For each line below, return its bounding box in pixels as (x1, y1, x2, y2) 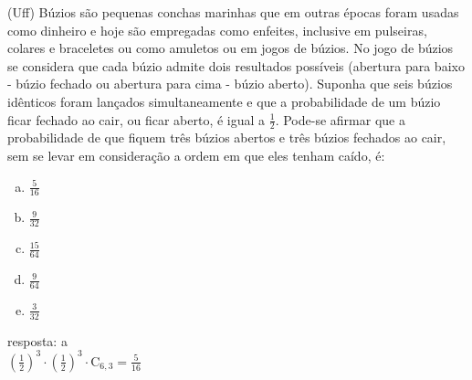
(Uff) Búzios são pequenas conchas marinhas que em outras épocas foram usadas (7, 3, 459, 21)
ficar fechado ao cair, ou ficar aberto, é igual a (7, 110, 266, 129)
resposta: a (7, 331, 68, 350)
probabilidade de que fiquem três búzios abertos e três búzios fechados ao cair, (7, 128, 446, 147)
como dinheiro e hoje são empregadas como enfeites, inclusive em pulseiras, (7, 20, 427, 39)
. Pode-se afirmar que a (275, 110, 405, 129)
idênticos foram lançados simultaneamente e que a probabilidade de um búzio (7, 91, 441, 111)
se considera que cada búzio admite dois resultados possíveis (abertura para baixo (7, 56, 465, 75)
